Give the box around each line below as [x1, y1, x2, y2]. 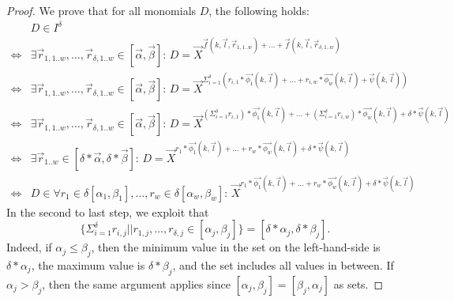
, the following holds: [208, 2, 310, 18]
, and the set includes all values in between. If [172, 256, 394, 273]
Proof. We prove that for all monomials [6, 2, 197, 18]
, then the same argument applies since [42, 275, 231, 292]
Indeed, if [6, 239, 52, 255]
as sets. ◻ [333, 275, 384, 292]
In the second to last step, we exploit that [6, 203, 209, 220]
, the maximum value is [31, 256, 145, 273]
